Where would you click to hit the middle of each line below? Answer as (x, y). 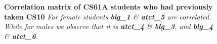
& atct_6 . (21, 36)
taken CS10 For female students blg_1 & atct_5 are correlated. (108, 16)
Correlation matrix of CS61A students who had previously (108, 6)
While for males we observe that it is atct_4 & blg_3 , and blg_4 (109, 26)
